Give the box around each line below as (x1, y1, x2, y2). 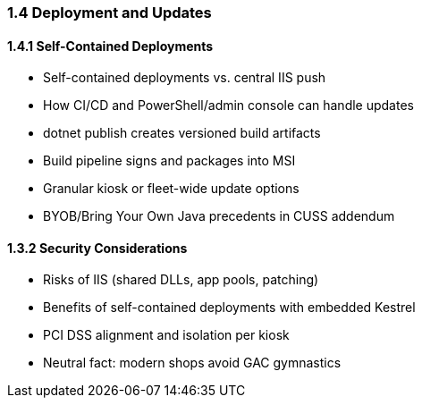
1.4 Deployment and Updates (7, 4, 212, 21)
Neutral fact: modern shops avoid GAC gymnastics (43, 355, 342, 371)
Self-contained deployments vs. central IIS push (43, 70, 326, 86)
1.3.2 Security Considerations (7, 240, 188, 256)
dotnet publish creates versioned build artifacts (43, 125, 321, 141)
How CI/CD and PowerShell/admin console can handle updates (43, 97, 414, 114)
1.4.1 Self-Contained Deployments (7, 38, 214, 54)
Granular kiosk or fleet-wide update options (43, 181, 300, 197)
